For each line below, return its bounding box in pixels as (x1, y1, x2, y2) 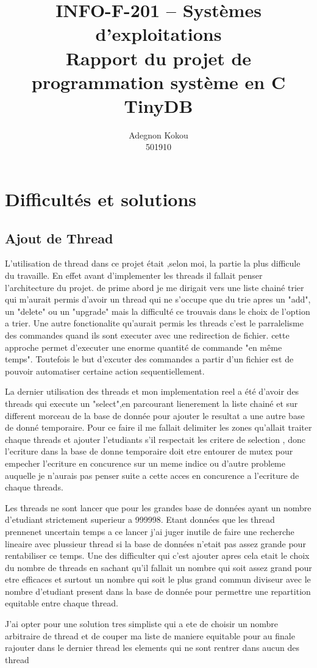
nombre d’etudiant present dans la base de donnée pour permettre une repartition (5, 584, 311, 597)
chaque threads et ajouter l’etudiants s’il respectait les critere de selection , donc (5, 433, 305, 445)
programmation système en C (31, 69, 286, 94)
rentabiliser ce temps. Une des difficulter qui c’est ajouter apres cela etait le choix (5, 549, 310, 562)
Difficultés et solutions (5, 187, 197, 212)
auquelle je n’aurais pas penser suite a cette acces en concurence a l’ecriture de (5, 469, 299, 481)
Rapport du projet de (65, 45, 252, 70)
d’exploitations (95, 21, 222, 46)
